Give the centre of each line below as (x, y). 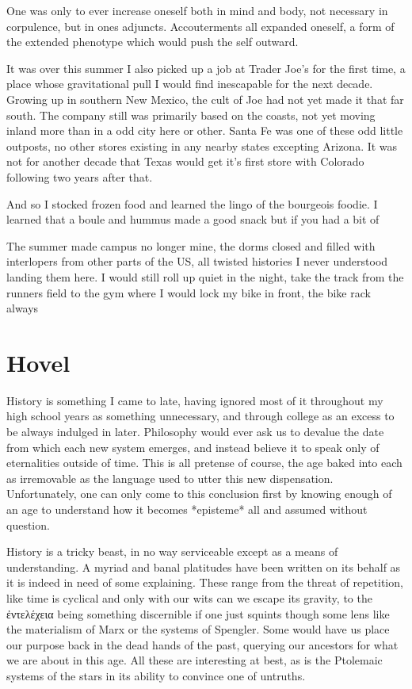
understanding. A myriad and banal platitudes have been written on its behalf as (204, 567)
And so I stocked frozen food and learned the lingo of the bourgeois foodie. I (192, 203)
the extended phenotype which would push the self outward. (153, 42)
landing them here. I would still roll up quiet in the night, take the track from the (205, 276)
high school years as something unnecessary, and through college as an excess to (200, 416)
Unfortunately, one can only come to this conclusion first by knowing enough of (199, 494)
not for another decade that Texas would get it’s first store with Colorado (185, 161)
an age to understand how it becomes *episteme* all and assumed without (187, 509)
